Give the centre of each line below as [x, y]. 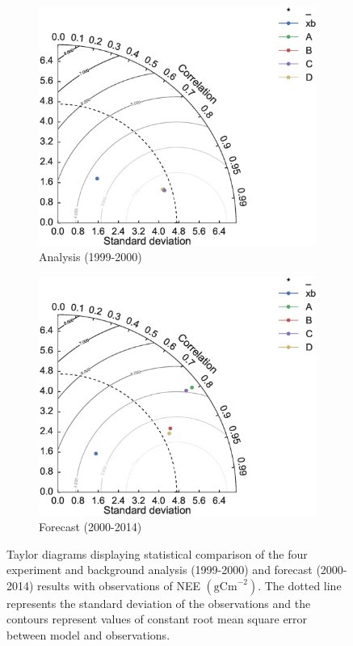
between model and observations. [88, 635]
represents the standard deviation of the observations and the [159, 603]
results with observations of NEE [119, 585]
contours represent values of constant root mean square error [157, 619]
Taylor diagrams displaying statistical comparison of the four [157, 553]
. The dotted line [300, 585]
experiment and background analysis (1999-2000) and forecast [160, 570]
